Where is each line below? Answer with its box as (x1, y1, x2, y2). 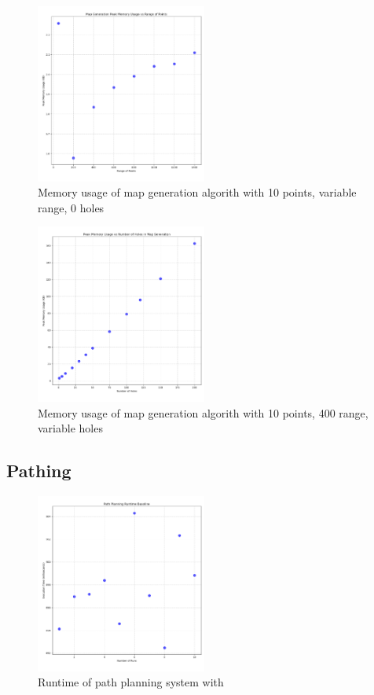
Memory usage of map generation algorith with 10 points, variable (38, 184, 357, 200)
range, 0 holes (38, 199, 104, 215)
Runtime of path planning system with (38, 674, 224, 690)
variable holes (38, 420, 103, 436)
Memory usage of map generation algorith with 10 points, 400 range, (38, 404, 368, 421)
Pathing (6, 458, 71, 483)
